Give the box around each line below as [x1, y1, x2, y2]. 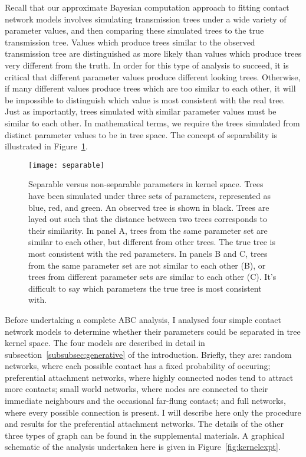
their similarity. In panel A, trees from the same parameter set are [28, 224, 268, 236]
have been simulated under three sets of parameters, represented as [28, 189, 271, 201]
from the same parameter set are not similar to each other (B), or [28, 259, 266, 271]
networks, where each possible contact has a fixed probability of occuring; [5, 360, 271, 372]
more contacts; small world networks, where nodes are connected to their [5, 383, 268, 395]
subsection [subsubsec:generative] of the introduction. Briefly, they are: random [5, 348, 292, 360]
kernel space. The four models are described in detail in [5, 337, 205, 349]
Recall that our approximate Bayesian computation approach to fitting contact [5, 1, 289, 13]
